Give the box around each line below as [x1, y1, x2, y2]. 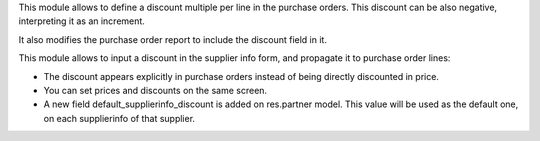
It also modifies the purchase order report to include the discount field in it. [18, 33, 327, 45]
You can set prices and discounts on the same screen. [43, 84, 268, 96]
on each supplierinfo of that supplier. [43, 112, 195, 124]
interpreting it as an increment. [18, 15, 145, 27]
